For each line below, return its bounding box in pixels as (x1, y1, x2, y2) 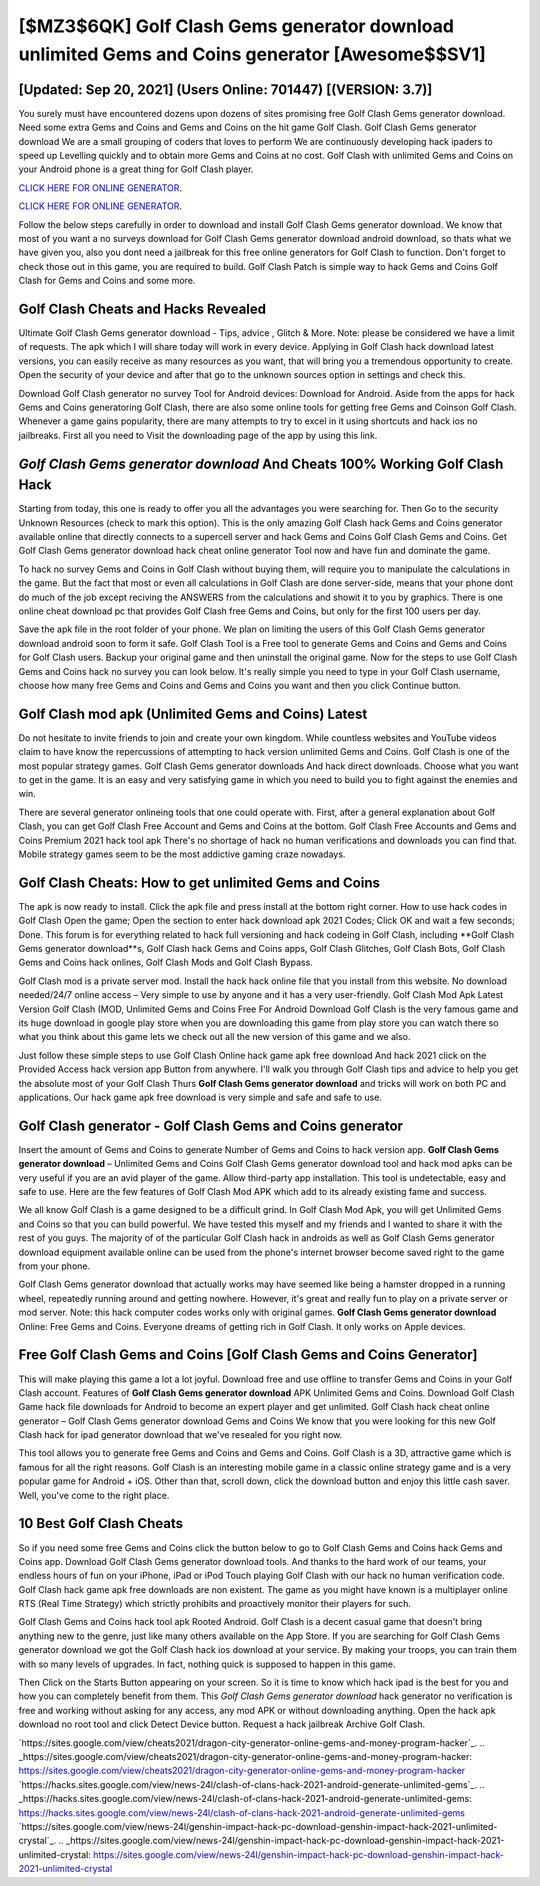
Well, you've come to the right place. (18, 1489, 170, 1501)
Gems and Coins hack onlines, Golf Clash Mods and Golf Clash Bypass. (18, 956, 314, 969)
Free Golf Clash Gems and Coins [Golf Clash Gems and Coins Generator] (18, 1346, 478, 1364)
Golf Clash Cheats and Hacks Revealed (18, 300, 267, 317)
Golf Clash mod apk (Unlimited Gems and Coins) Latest (18, 705, 368, 722)
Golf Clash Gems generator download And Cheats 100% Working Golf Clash (18, 455, 504, 472)
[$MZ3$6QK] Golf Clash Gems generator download (18, 15, 455, 37)
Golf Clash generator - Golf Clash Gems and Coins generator (18, 1117, 404, 1134)
